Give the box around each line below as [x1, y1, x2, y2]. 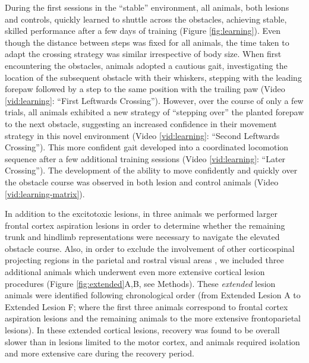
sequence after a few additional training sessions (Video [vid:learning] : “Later [5, 152, 286, 165]
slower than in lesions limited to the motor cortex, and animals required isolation [5, 335, 300, 348]
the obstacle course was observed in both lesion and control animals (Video [5, 175, 279, 188]
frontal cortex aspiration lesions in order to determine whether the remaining [5, 219, 285, 231]
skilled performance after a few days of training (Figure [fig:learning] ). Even [5, 24, 281, 37]
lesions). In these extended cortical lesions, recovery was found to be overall [5, 324, 280, 336]
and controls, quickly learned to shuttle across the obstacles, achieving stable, [5, 12, 287, 25]
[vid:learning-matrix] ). [5, 187, 85, 200]
